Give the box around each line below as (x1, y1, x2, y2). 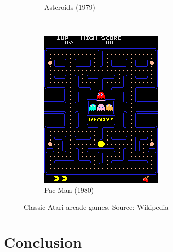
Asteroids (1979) (44, 2, 95, 12)
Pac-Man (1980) (44, 184, 94, 195)
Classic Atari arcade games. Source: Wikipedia (24, 202, 169, 212)
